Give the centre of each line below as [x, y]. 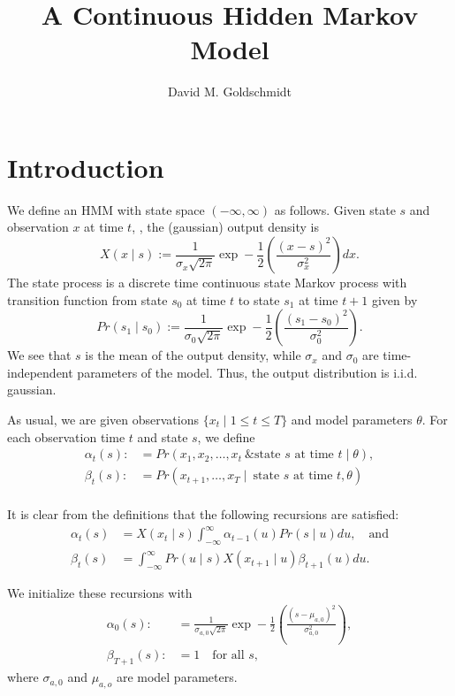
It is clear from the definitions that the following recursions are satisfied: [203, 514]
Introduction [86, 167]
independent [40, 372]
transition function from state [87, 299]
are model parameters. [177, 677]
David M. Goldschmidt [230, 92]
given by [394, 299]
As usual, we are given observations [103, 419]
